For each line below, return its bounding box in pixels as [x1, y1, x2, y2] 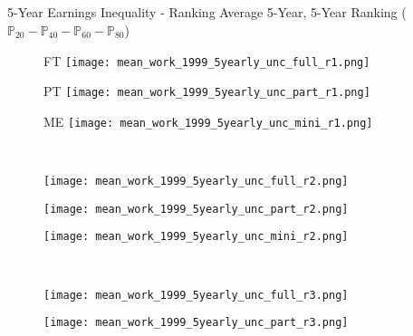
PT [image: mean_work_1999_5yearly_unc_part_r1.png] [43, 82, 370, 101]
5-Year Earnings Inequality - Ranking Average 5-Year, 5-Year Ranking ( [7, 3, 407, 22]
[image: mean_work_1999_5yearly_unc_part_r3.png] [43, 316, 349, 330]
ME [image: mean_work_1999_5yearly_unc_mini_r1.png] [43, 111, 373, 130]
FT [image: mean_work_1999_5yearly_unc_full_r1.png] [43, 51, 370, 70]
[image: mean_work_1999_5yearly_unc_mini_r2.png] [43, 230, 349, 244]
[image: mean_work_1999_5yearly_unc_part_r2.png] [43, 202, 349, 216]
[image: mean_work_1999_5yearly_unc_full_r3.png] [43, 288, 349, 302]
